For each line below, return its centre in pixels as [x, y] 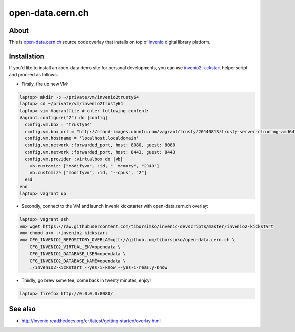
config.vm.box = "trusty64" [59, 125]
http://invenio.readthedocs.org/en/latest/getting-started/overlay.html [91, 321]
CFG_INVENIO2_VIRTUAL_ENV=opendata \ [75, 247]
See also [23, 309]
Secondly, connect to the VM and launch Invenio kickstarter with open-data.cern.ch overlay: [115, 206]
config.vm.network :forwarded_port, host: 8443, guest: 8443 [100, 152]
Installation [27, 56]
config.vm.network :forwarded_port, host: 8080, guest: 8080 [100, 145]
